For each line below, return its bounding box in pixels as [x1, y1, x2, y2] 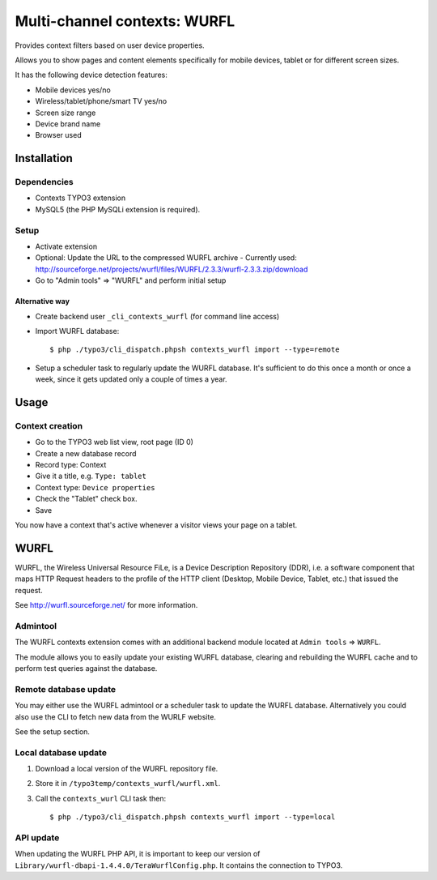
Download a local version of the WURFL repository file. [35, 764, 218, 774]
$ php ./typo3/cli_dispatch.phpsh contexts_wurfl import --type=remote [49, 345, 340, 354]
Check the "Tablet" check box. [35, 494, 138, 504]
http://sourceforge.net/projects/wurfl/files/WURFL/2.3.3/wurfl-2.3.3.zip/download [35, 264, 308, 274]
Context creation [15, 420, 83, 431]
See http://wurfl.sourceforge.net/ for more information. [15, 600, 198, 610]
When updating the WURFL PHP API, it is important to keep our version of [15, 849, 261, 859]
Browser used [35, 130, 82, 140]
